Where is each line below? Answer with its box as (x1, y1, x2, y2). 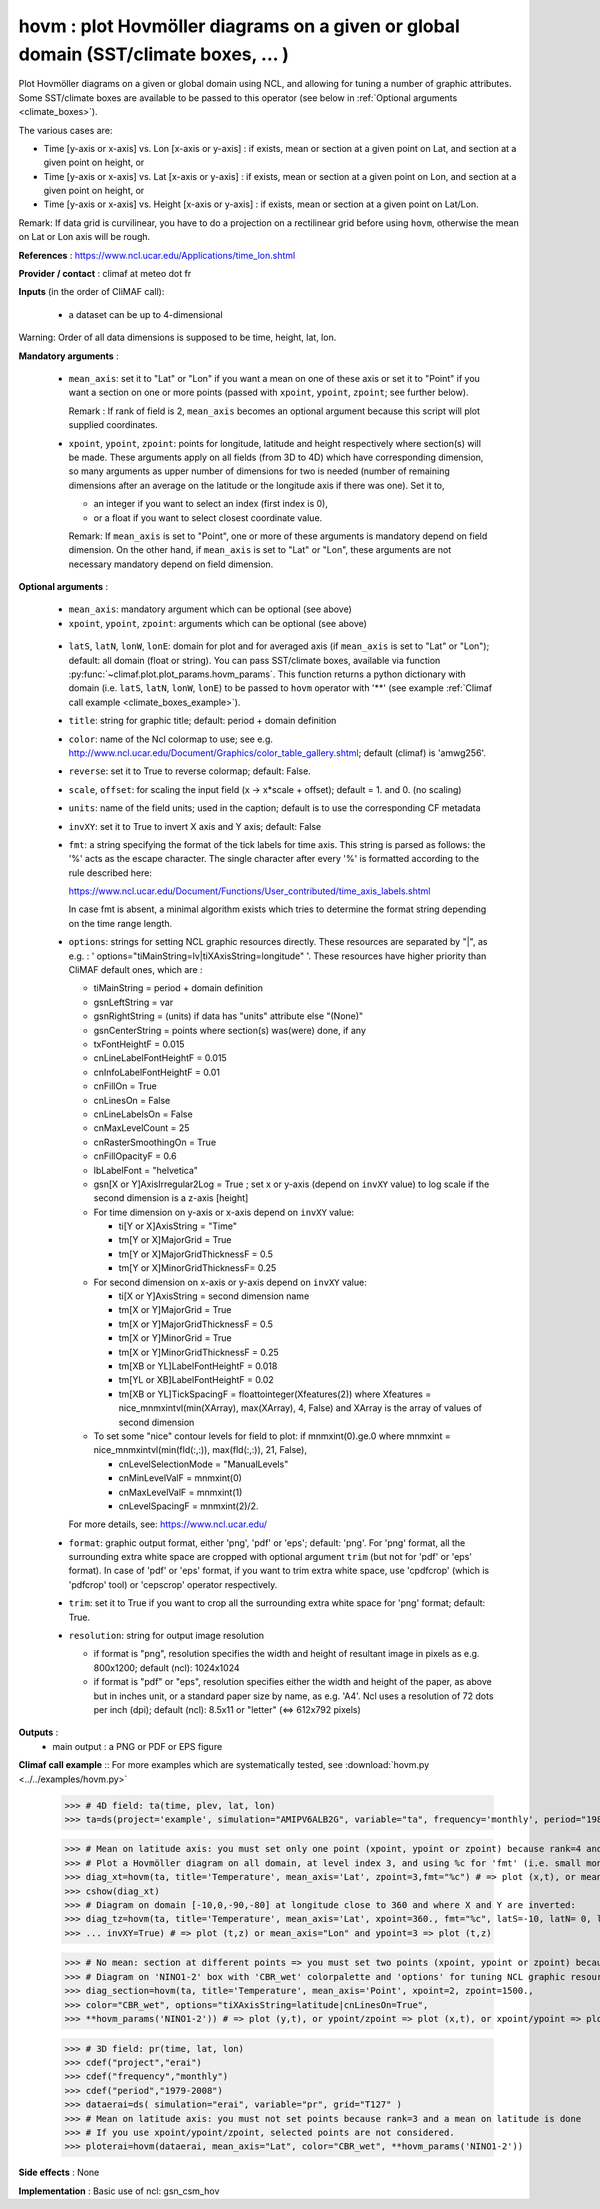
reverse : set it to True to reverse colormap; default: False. (68, 765, 312, 777)
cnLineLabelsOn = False (93, 1108, 194, 1120)
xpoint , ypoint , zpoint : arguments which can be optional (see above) (68, 617, 367, 629)
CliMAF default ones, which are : (68, 964, 204, 976)
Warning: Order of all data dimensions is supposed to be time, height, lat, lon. (18, 331, 337, 344)
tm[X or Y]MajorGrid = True (118, 1304, 232, 1316)
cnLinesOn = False (93, 1094, 171, 1106)
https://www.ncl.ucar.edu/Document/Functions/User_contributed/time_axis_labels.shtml (68, 885, 431, 897)
